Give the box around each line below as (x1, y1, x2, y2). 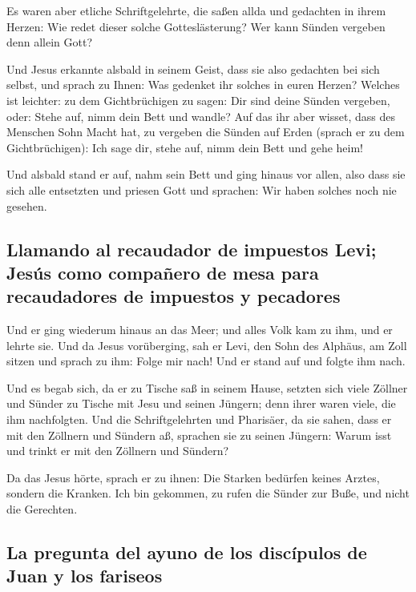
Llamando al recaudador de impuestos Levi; (6, 236, 377, 261)
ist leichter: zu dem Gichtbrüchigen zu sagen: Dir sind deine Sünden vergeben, (6, 91, 390, 108)
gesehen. (6, 197, 47, 214)
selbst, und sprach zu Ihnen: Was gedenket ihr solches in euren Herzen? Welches (6, 76, 400, 93)
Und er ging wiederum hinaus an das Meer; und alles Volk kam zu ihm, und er (6, 321, 393, 338)
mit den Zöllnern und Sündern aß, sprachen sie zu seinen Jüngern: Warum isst (6, 426, 392, 443)
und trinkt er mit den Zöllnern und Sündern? (6, 442, 229, 459)
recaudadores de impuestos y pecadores (6, 284, 341, 308)
